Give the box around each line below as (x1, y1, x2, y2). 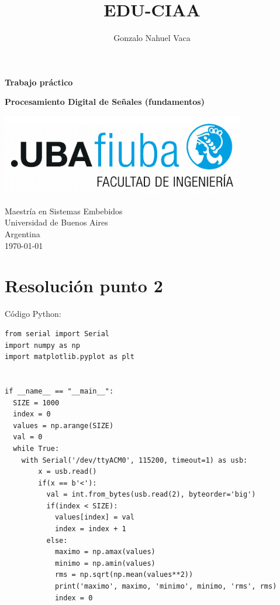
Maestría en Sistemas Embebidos (5, 204, 123, 217)
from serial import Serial (5, 329, 109, 338)
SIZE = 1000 (13, 398, 60, 407)
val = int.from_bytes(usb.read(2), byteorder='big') (46, 490, 256, 499)
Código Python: (5, 307, 61, 320)
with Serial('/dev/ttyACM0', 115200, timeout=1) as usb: (21, 456, 248, 464)
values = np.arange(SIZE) (13, 421, 114, 430)
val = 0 (13, 433, 43, 442)
